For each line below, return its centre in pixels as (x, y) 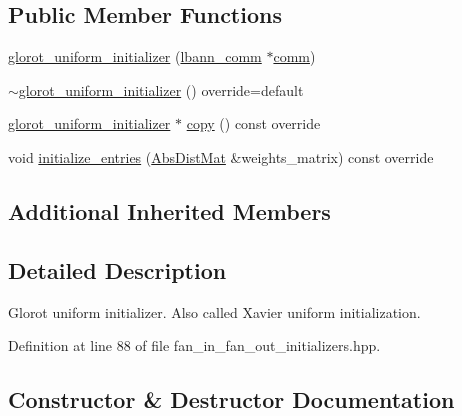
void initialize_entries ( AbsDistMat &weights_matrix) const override (221, 156)
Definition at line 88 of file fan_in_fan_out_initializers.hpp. (194, 345)
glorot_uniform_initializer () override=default (161, 89)
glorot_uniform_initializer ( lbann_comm (135, 56)
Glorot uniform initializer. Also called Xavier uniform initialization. (214, 311)
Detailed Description (117, 269)
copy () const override (253, 123)
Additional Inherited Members (169, 210)
